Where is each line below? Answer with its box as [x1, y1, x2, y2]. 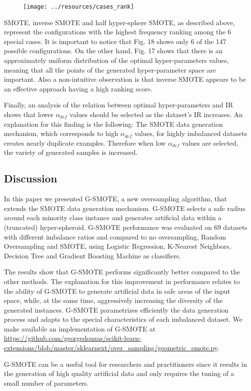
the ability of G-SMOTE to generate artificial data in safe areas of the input [4, 286, 231, 296]
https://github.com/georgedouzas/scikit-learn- [4, 333, 141, 343]
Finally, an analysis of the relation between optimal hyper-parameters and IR [4, 100, 233, 110]
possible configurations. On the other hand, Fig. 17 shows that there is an [4, 45, 223, 56]
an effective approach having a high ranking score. [4, 83, 153, 93]
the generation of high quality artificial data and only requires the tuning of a [4, 368, 234, 378]
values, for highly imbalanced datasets [134, 128, 247, 138]
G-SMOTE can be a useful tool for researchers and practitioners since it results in [4, 359, 247, 369]
